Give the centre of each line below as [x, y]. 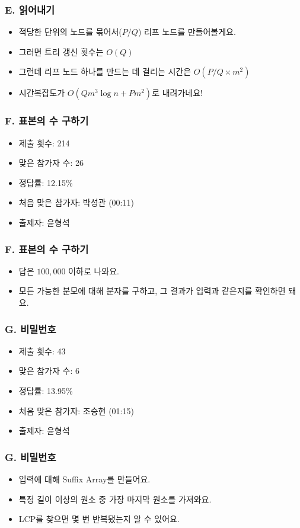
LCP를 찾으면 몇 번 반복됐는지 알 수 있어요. [99, 519]
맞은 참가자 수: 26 [51, 163]
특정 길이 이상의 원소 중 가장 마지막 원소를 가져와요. [115, 499]
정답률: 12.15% [46, 182]
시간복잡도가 [42, 93]
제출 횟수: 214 [44, 143]
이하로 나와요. [94, 271]
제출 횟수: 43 [42, 351]
